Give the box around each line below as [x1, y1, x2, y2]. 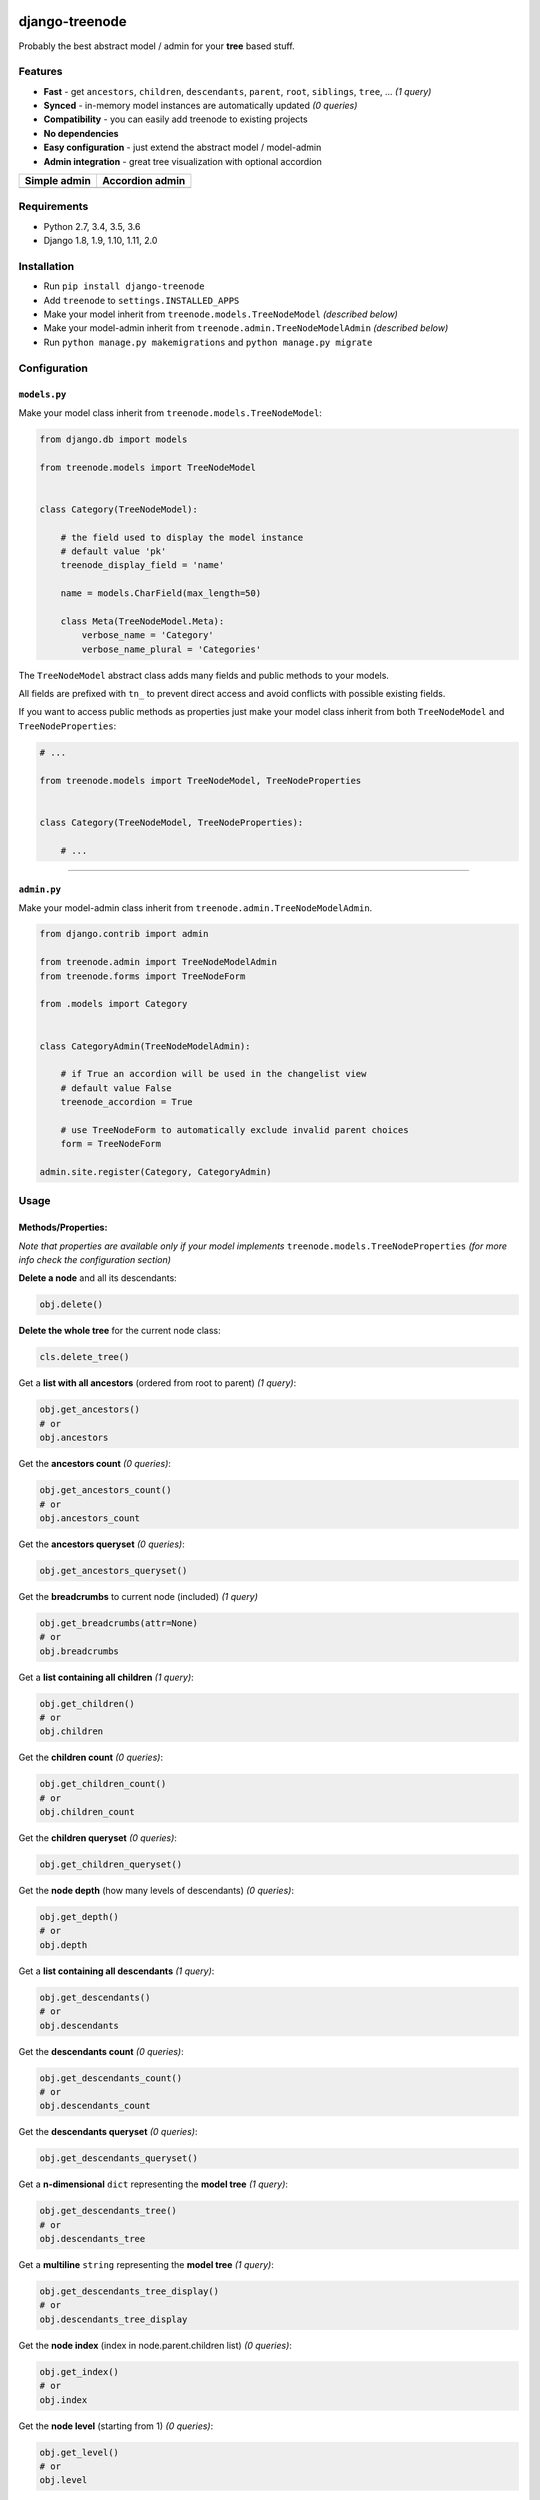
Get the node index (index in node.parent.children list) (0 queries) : [18, 2339, 292, 2351]
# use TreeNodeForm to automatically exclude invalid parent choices [60, 1124, 409, 1135]
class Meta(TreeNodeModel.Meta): [60, 615, 225, 627]
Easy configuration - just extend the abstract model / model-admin [43, 141, 322, 154]
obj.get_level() [39, 2446, 120, 2458]
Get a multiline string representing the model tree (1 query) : [18, 2259, 274, 2271]
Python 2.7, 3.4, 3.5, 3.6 [43, 220, 141, 232]
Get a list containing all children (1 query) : [18, 1671, 194, 1683]
